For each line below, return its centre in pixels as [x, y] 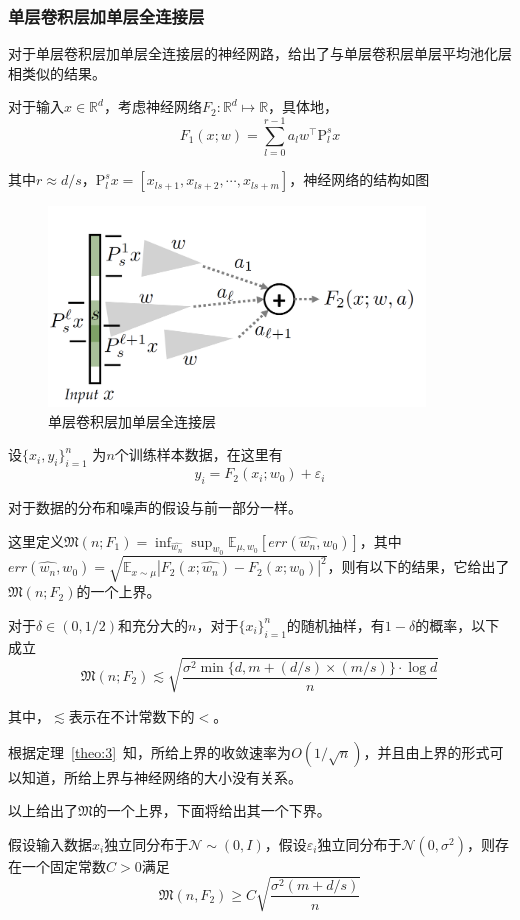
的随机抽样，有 [335, 624]
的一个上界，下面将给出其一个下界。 [211, 810]
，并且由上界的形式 [426, 751]
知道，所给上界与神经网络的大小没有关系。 [161, 776]
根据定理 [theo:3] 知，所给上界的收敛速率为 [150, 751]
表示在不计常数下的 [131, 715]
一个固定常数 [63, 865]
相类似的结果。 [57, 72]
